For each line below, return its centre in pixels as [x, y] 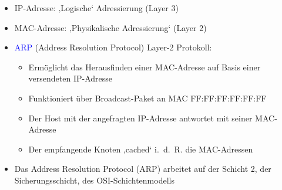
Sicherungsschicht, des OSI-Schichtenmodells [94, 180]
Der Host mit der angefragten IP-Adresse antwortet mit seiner [140, 118]
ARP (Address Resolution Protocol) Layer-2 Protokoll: [113, 47]
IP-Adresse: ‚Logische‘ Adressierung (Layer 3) [96, 8]
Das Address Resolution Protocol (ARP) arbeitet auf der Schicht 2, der [143, 169]
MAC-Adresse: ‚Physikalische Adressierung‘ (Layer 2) [110, 27]
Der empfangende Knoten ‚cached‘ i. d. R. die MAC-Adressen [141, 149]
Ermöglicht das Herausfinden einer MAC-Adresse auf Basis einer [145, 67]
